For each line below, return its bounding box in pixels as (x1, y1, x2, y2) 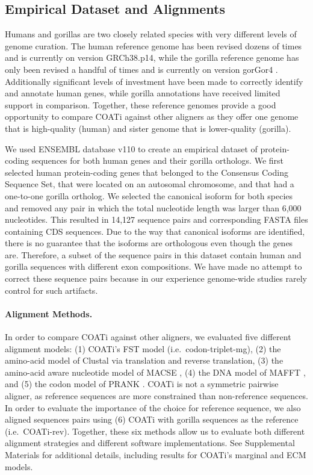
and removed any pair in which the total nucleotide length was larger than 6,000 (5, 201, 302, 214)
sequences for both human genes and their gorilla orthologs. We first (31, 154, 284, 167)
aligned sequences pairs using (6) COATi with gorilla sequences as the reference (5, 413, 299, 426)
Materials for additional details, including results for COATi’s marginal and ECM (5, 449, 306, 461)
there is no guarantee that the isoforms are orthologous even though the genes (5, 237, 293, 249)
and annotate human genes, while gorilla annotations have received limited (5, 87, 280, 99)
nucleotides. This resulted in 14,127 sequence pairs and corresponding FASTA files (5, 213, 308, 226)
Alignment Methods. (5, 307, 93, 320)
